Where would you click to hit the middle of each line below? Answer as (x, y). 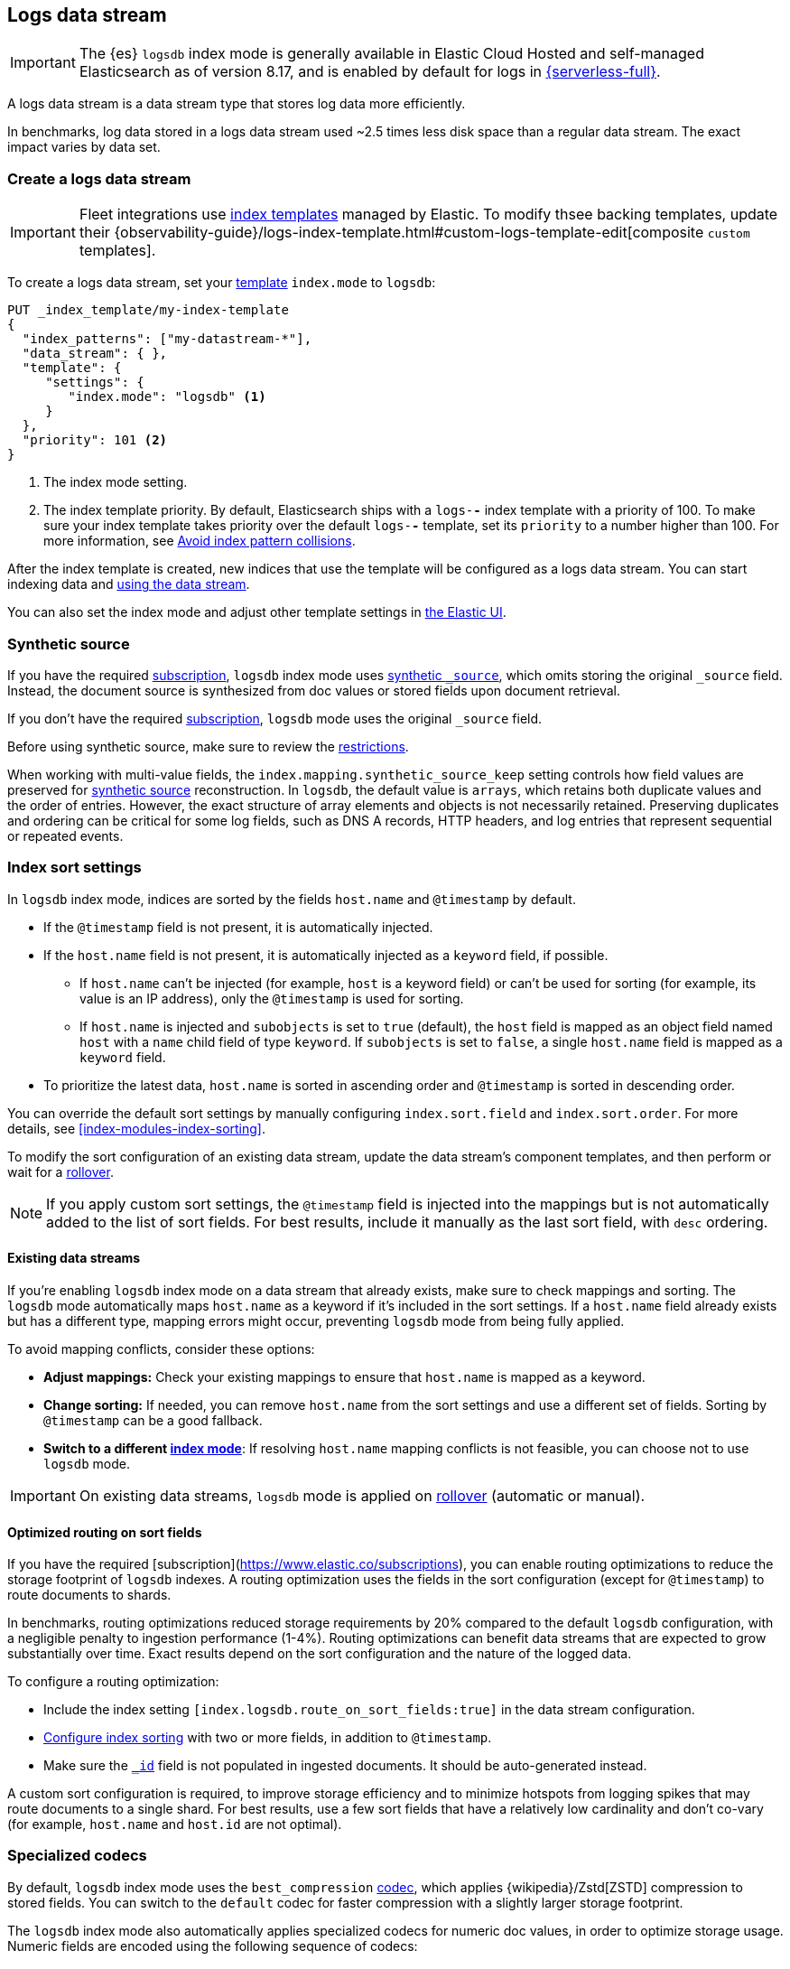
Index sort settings (74, 868)
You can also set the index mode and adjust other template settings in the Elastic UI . (257, 612)
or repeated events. (65, 835)
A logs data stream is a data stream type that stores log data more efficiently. (237, 104)
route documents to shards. (89, 1595)
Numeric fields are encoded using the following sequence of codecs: (213, 1946)
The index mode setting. (116, 482)
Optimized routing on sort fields (105, 1532)
